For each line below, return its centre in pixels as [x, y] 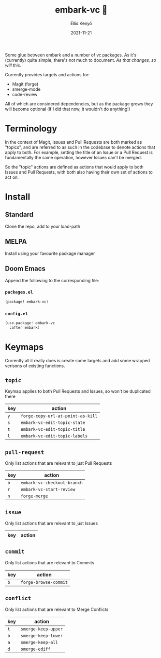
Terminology [31, 129]
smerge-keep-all [39, 642]
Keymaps [24, 347]
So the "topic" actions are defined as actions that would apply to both [74, 167]
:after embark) [25, 327]
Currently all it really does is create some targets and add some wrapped [77, 360]
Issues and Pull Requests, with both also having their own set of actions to [79, 172]
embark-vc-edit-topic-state [53, 423]
